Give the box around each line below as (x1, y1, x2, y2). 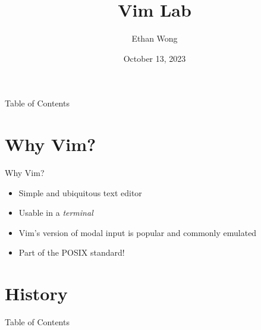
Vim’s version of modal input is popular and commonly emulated (18, 226, 257, 238)
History (5, 281, 68, 306)
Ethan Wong (131, 32, 178, 45)
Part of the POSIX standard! (18, 246, 125, 259)
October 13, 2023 (123, 52, 186, 64)
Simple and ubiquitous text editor (18, 186, 142, 199)
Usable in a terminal (18, 206, 93, 219)
